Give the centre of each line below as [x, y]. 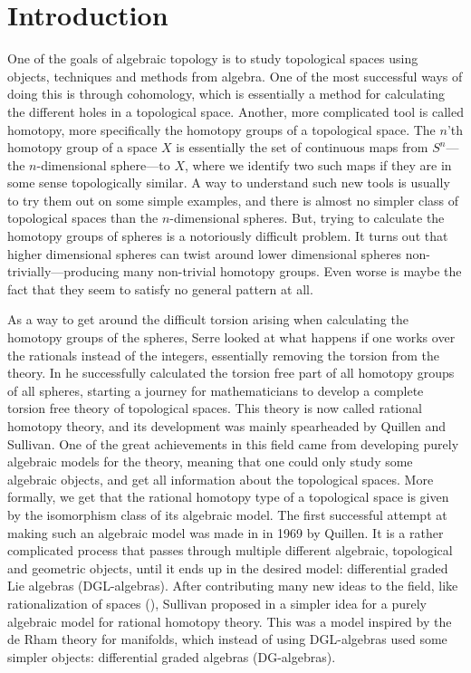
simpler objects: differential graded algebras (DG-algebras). [172, 656]
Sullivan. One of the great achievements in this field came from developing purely [233, 443]
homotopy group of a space [82, 147]
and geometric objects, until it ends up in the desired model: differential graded [228, 567]
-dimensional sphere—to [103, 164]
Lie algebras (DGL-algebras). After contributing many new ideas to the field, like [233, 586]
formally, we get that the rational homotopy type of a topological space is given [228, 497]
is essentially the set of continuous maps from [302, 147]
